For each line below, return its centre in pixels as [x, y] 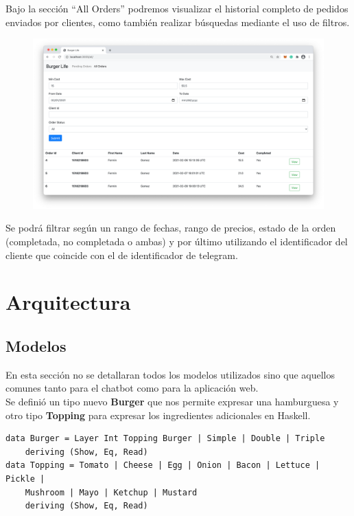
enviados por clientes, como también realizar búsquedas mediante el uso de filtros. [178, 22]
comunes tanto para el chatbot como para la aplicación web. [132, 388]
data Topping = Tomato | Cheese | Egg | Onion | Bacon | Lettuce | [163, 465]
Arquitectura [68, 302]
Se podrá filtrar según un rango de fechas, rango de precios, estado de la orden [171, 228]
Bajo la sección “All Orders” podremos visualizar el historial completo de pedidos [177, 8]
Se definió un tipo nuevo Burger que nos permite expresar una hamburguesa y [172, 401]
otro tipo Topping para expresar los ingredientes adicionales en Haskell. [158, 415]
